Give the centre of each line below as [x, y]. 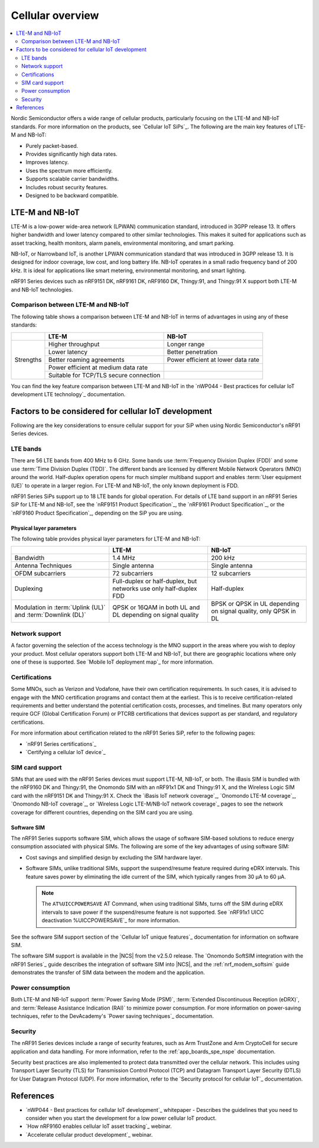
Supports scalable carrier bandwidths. [72, 179]
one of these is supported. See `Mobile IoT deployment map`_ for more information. [112, 662]
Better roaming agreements [86, 360]
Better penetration [192, 352]
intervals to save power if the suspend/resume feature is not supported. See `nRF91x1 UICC [153, 912]
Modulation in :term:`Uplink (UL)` [60, 607]
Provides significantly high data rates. [71, 154]
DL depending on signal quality [156, 615]
